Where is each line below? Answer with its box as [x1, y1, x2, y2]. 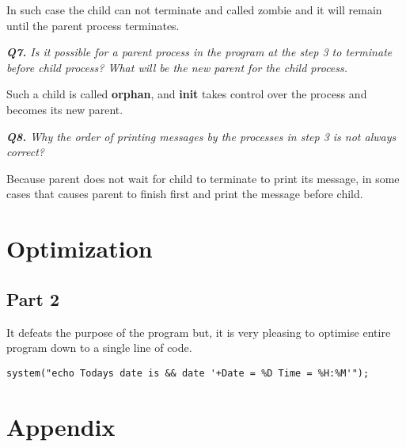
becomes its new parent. [6, 101, 123, 117]
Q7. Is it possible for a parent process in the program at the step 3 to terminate [6, 44, 393, 60]
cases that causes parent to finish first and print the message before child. [6, 185, 363, 202]
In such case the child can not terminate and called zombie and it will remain [6, 2, 382, 17]
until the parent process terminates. [6, 17, 180, 33]
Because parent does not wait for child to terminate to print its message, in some [6, 170, 400, 186]
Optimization [6, 232, 153, 265]
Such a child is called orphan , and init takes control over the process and [6, 86, 367, 102]
